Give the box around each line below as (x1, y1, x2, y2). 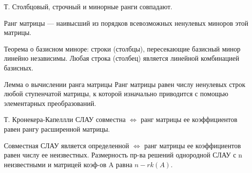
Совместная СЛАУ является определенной (4, 140, 129, 150)
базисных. (4, 62, 34, 72)
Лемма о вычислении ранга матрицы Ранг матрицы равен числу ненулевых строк (4, 79, 246, 89)
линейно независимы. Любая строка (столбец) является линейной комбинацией (4, 53, 239, 63)
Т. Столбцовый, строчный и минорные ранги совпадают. (4, 1, 173, 11)
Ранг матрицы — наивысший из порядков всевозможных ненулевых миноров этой (4, 17, 249, 28)
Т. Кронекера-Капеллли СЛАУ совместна (4, 114, 126, 124)
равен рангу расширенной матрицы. (4, 123, 110, 134)
